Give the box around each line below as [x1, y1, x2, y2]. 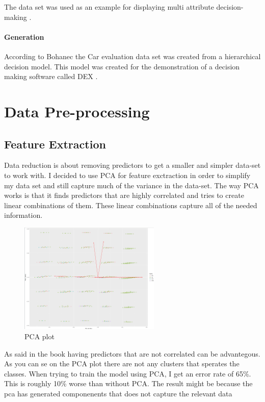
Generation [4, 31, 44, 42]
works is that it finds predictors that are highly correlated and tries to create [4, 190, 244, 200]
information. [4, 210, 43, 220]
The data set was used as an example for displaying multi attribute [4, 2, 214, 12]
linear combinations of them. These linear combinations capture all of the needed [4, 199, 257, 210]
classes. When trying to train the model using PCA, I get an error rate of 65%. [4, 368, 251, 379]
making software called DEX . [4, 71, 98, 82]
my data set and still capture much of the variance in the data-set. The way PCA [4, 180, 259, 190]
